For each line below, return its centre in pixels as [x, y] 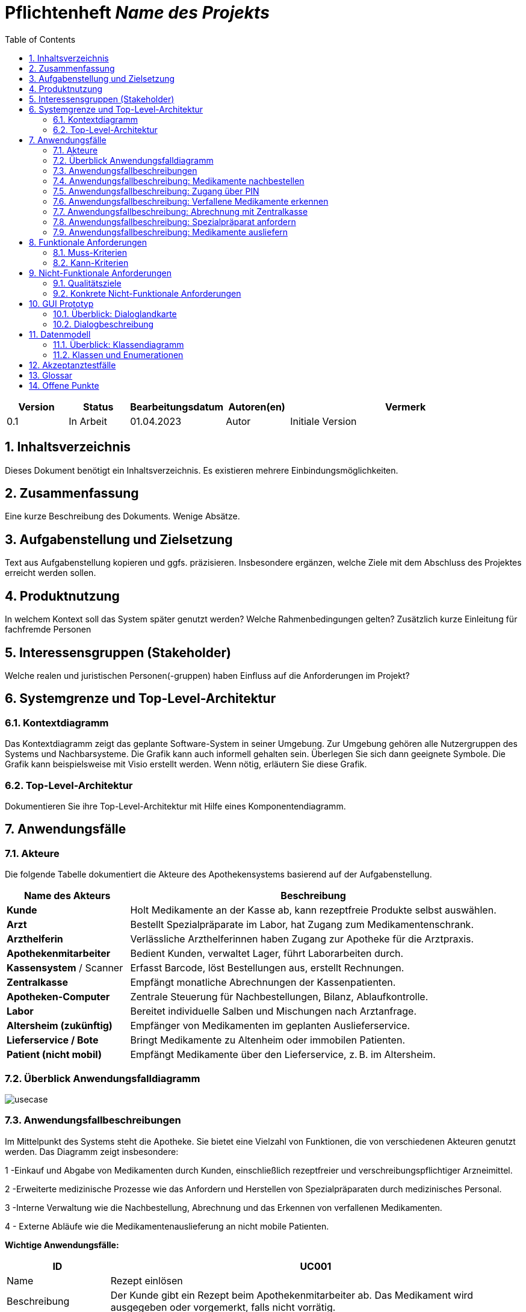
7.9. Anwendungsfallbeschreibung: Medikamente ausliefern [171, 232]
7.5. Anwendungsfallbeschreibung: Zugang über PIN [156, 191]
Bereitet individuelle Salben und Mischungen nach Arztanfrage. [274, 1011]
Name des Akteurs [67, 896]
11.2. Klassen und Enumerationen [118, 354]
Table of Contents [40, 39]
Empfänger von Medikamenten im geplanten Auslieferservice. [270, 1026]
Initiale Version [323, 421]
